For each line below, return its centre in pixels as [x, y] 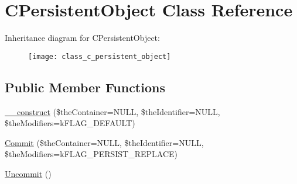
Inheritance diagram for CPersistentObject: [82, 38]
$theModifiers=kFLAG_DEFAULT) [70, 123]
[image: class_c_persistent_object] [100, 56]
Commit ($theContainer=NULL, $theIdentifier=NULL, [104, 142]
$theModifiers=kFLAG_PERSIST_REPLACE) [91, 154]
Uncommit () [28, 173]
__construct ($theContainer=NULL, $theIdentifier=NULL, [112, 111]
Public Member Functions [85, 87]
